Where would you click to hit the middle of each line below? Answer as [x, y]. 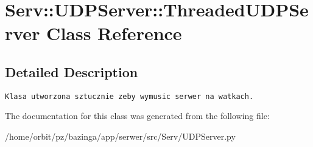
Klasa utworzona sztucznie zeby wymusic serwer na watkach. [129, 96]
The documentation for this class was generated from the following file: [137, 116]
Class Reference [114, 33]
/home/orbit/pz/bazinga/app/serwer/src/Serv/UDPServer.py [120, 136]
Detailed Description [72, 71]
